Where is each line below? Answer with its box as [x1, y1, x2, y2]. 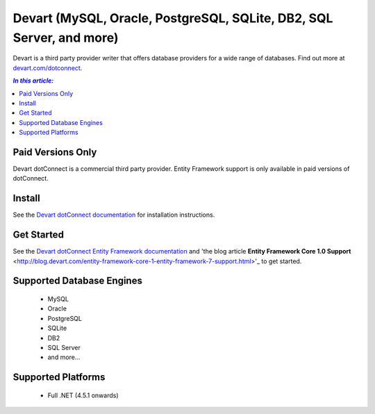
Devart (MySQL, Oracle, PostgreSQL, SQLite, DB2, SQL [12, 10, 333, 26]
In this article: [12, 76, 54, 85]
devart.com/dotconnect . [12, 63, 83, 72]
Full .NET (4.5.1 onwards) [47, 391, 119, 399]
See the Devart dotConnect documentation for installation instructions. [12, 210, 215, 219]
